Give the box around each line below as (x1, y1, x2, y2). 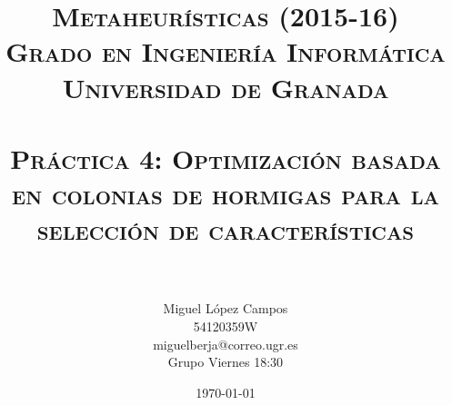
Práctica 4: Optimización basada (10, 139, 441, 176)
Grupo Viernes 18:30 (167, 352, 284, 371)
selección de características (36, 211, 415, 248)
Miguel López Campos (163, 299, 288, 318)
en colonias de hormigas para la (12, 175, 439, 212)
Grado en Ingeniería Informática (5, 33, 446, 70)
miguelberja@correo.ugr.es (153, 334, 298, 353)
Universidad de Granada (62, 68, 389, 105)
